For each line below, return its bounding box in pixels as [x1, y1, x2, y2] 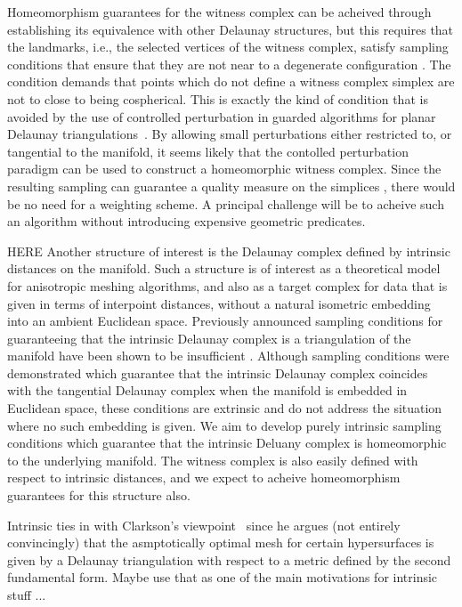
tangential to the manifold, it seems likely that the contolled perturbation [7, 142, 409, 160]
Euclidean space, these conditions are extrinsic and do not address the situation [7, 399, 442, 417]
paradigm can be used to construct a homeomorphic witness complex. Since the [7, 159, 442, 178]
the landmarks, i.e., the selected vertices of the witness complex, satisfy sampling [7, 37, 449, 56]
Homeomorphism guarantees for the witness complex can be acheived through [7, 3, 432, 20]
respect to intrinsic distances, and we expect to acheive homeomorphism [7, 468, 401, 487]
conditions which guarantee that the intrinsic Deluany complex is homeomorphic [7, 433, 447, 452]
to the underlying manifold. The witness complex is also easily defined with [7, 450, 418, 469]
